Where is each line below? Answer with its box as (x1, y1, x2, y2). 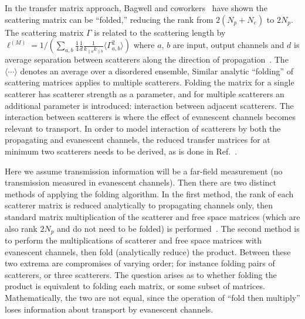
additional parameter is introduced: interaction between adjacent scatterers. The (5, 99, 294, 111)
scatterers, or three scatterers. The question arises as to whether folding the (5, 268, 277, 280)
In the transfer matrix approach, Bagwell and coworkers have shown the (5, 2, 267, 13)
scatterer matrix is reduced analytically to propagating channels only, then (5, 199, 273, 211)
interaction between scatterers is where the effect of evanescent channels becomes (5, 111, 296, 123)
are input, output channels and (172, 39, 284, 51)
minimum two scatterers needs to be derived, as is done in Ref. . (5, 145, 238, 157)
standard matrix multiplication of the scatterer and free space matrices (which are (5, 210, 300, 222)
